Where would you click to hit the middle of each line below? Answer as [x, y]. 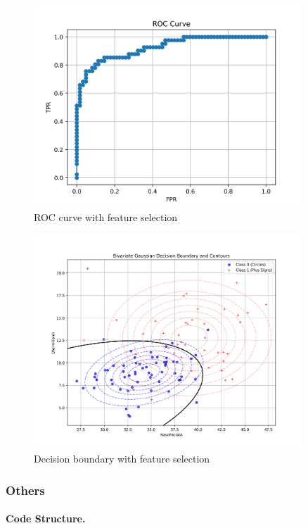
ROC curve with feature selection [106, 216]
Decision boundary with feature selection [122, 459]
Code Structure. [46, 518]
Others [25, 490]
